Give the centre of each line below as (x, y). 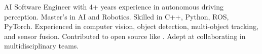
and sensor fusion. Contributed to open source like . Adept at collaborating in (125, 36)
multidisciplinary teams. (42, 46)
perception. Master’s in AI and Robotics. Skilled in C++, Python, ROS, (117, 16)
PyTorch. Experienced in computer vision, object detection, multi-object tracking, (131, 26)
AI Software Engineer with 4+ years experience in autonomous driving (114, 6)
